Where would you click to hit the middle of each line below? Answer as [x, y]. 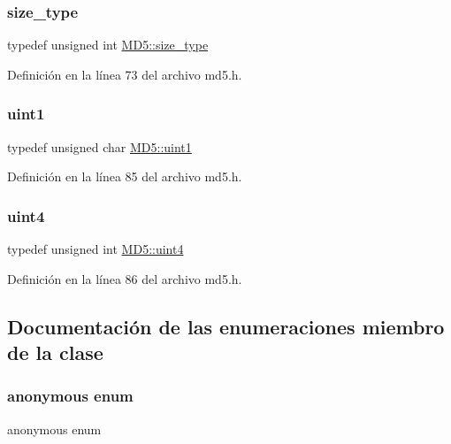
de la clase [55, 352]
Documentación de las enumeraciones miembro [226, 326]
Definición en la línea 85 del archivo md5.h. [125, 176]
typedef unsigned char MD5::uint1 [99, 146]
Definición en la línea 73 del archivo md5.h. [125, 74]
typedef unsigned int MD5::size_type [108, 45]
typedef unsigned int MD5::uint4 [96, 249]
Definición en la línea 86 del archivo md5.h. [125, 278]
